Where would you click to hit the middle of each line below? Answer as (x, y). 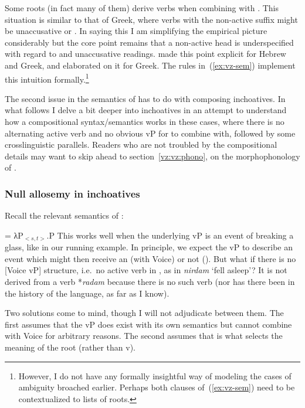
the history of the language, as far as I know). (87, 293)
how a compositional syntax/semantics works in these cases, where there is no (145, 121)
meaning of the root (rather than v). (70, 347)
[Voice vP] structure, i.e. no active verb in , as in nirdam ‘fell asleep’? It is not (146, 270)
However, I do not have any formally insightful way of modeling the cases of (155, 375)
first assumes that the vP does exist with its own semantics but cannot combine (148, 324)
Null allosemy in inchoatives (72, 193)
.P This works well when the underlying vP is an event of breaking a (170, 235)
